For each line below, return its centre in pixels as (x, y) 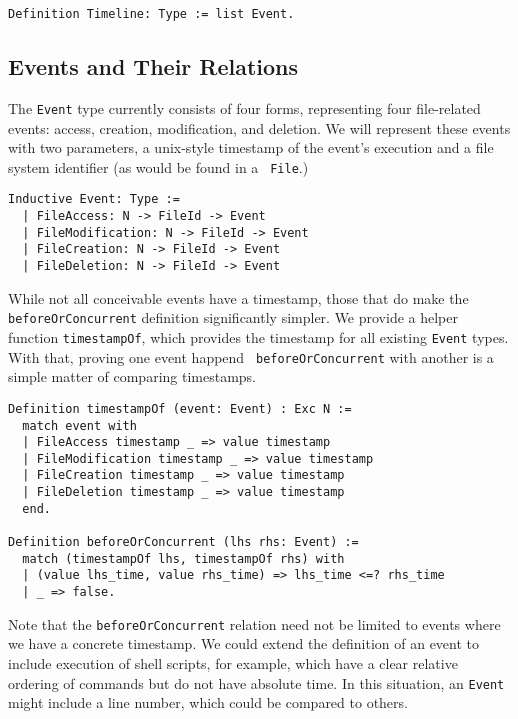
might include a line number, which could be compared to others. (208, 702)
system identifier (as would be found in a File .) (158, 166)
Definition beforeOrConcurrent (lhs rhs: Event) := (183, 542)
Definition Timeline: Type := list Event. (151, 14)
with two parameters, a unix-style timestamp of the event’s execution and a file (251, 147)
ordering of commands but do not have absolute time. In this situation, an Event (256, 682)
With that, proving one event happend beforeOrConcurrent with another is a (251, 356)
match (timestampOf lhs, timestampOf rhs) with (183, 558)
